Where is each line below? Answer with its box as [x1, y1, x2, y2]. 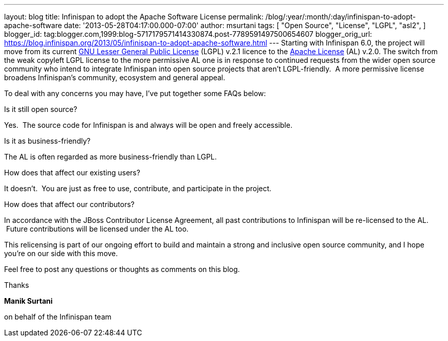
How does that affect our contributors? [4, 200, 135, 209]
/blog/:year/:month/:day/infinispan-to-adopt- [265, 12, 416, 21]
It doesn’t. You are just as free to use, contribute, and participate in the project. [4, 184, 272, 193]
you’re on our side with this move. [4, 249, 118, 258]
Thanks [4, 281, 29, 289]
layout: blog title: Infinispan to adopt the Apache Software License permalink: [4, 12, 264, 21]
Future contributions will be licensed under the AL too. [6, 224, 189, 233]
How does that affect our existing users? [4, 168, 141, 177]
